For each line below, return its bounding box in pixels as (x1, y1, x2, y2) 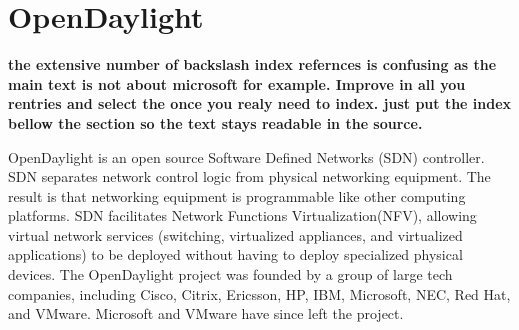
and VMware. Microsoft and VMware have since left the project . (8, 303, 404, 324)
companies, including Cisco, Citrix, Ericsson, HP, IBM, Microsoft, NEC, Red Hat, (8, 283, 511, 304)
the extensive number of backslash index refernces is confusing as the (8, 54, 497, 75)
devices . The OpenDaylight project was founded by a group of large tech (8, 264, 453, 285)
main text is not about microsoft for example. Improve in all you (8, 73, 466, 94)
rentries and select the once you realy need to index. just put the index (8, 93, 512, 114)
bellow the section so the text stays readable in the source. (8, 112, 423, 133)
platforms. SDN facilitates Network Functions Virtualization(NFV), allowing (8, 205, 477, 226)
